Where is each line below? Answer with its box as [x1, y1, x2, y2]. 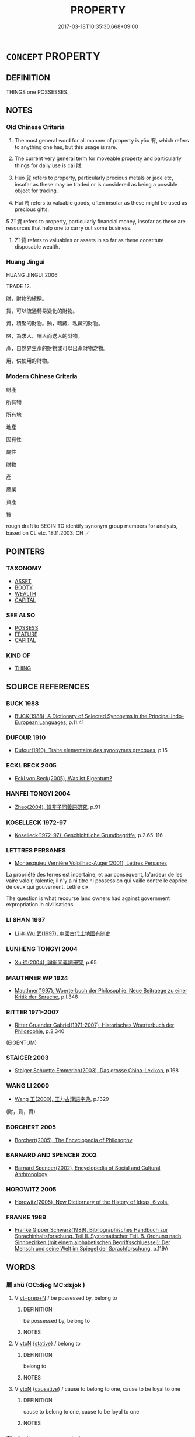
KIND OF [6, 651, 31, 660]
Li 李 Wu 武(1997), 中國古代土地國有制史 [14, 930, 111, 937]
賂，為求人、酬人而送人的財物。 [6, 332, 83, 339]
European [14, 719, 38, 726]
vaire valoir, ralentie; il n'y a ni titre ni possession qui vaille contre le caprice [6, 877, 188, 884]
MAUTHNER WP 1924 [6, 974, 68, 982]
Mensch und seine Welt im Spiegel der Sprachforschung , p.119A [14, 1245, 169, 1252]
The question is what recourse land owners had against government [6, 895, 170, 902]
